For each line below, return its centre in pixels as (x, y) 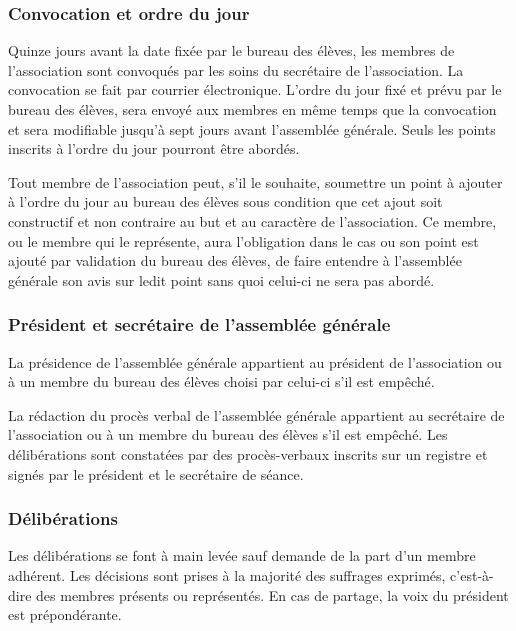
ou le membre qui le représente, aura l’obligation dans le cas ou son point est (243, 240)
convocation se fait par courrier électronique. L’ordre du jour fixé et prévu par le (255, 89)
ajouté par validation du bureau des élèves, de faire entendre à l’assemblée (235, 260)
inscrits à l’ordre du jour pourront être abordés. (154, 148)
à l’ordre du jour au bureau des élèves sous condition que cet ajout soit (225, 201)
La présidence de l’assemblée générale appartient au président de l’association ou (255, 361)
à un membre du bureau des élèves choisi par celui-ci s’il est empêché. (221, 381)
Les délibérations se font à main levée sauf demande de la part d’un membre (242, 555)
